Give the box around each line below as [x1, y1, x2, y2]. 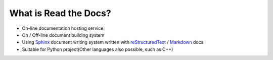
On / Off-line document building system [22, 32, 105, 38]
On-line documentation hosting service [22, 25, 104, 31]
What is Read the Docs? [9, 8, 111, 19]
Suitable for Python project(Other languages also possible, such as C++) [22, 46, 173, 52]
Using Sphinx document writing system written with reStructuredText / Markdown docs [22, 39, 204, 45]
